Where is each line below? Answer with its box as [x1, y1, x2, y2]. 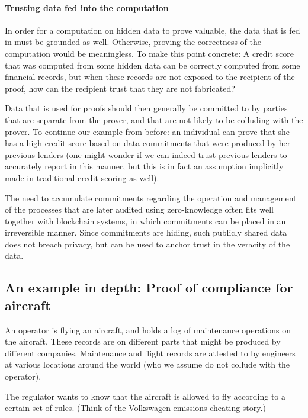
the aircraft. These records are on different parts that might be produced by [5, 335, 281, 348]
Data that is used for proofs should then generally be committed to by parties [5, 102, 288, 114]
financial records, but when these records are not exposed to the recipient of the [5, 70, 295, 83]
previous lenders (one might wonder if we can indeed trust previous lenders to [5, 148, 287, 160]
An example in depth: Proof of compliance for [5, 278, 293, 297]
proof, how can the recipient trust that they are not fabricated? [5, 82, 235, 94]
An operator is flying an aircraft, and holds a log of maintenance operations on [5, 323, 291, 336]
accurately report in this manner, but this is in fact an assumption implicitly [5, 160, 284, 172]
